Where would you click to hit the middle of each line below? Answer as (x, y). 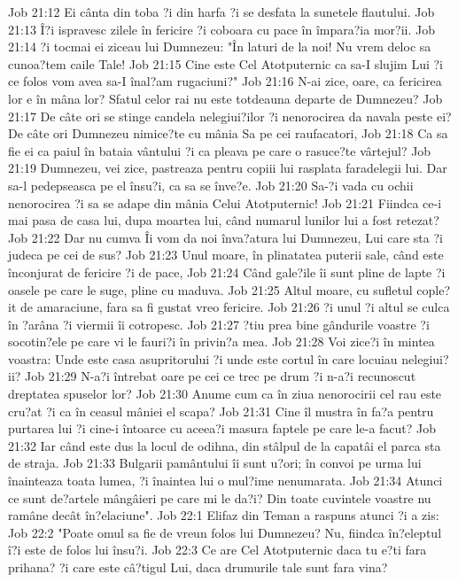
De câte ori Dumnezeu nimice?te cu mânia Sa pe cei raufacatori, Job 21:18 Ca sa (228, 133)
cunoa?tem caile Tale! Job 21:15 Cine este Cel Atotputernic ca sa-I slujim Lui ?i (225, 63)
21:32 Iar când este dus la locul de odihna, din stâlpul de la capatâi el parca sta (225, 445)
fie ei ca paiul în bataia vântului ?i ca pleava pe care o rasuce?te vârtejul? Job (220, 150)
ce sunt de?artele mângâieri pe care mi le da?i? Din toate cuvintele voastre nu (220, 497)
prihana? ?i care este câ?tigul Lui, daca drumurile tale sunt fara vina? (198, 567)
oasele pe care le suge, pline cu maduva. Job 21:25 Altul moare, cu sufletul (210, 289)
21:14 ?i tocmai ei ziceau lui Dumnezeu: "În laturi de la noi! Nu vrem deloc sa (220, 47)
